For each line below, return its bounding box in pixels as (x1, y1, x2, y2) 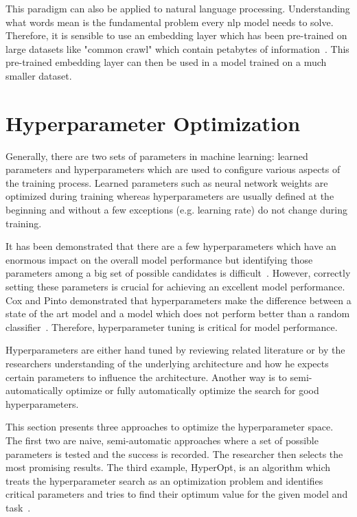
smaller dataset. (5, 68, 72, 82)
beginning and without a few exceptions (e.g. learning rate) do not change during (5, 203, 348, 217)
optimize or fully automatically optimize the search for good (66, 383, 319, 398)
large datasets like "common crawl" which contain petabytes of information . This (5, 41, 349, 56)
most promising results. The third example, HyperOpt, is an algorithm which (5, 460, 331, 474)
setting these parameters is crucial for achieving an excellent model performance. (5, 279, 345, 294)
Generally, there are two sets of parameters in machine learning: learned (5, 148, 308, 163)
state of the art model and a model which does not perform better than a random (5, 306, 350, 321)
